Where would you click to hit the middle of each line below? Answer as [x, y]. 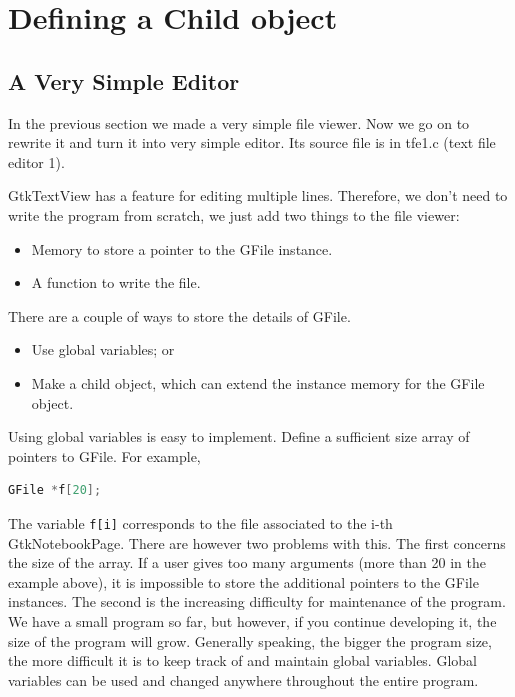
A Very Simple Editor [124, 80]
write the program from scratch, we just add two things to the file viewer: [234, 214]
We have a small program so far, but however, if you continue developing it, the [252, 620]
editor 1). [36, 161]
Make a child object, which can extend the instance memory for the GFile [258, 382]
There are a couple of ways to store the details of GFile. [179, 315]
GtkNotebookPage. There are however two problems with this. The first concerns [257, 542]
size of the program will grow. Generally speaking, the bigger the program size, [250, 640]
